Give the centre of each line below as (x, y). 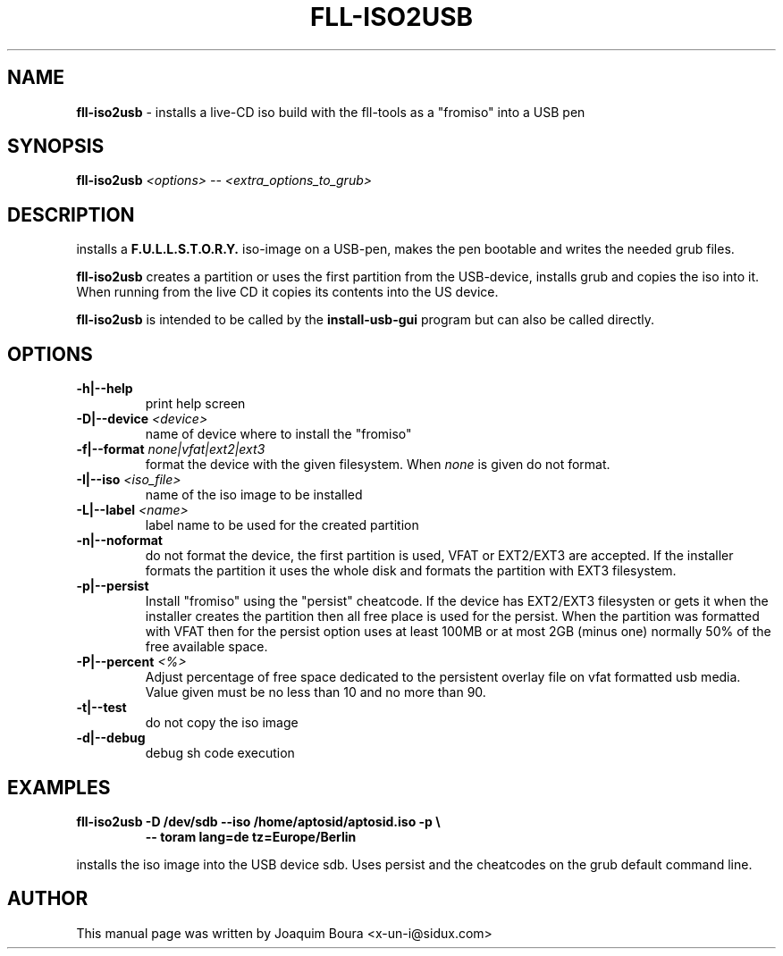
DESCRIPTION (71, 214)
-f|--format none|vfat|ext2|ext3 (171, 449)
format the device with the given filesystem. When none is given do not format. (378, 465)
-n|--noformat (119, 541)
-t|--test (101, 708)
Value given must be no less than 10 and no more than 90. (316, 692)
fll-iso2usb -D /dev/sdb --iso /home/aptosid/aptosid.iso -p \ (258, 821)
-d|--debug (111, 738)
